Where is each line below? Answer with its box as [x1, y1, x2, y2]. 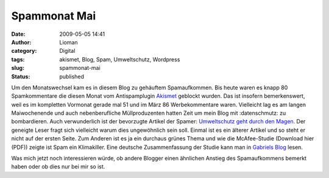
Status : [11, 73, 30, 80]
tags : [11, 55, 25, 63]
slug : [11, 64, 24, 72]
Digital [59, 47, 76, 55]
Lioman [59, 38, 79, 46]
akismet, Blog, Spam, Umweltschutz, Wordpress [59, 55, 180, 63]
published [59, 73, 85, 80]
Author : [11, 38, 32, 46]
